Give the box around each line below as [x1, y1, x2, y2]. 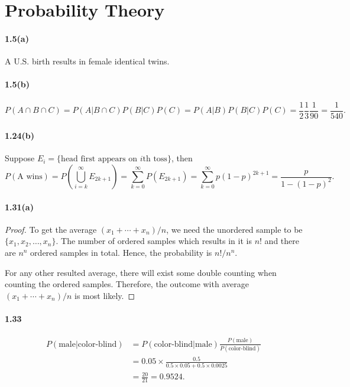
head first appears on [61, 155, 138, 164]
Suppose [5, 152, 35, 164]
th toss [142, 155, 167, 164]
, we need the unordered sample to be [166, 223, 303, 235]
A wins [17, 173, 43, 181]
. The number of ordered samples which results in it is [56, 235, 252, 247]
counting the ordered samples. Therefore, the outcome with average [5, 278, 249, 290]
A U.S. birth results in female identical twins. [5, 55, 170, 67]
